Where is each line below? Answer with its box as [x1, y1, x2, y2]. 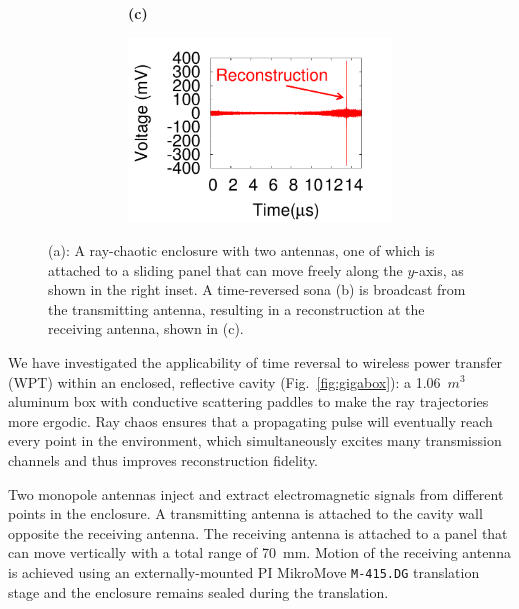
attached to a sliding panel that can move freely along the [48, 259, 403, 280]
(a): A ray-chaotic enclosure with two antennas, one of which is [48, 239, 435, 260]
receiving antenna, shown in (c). [48, 318, 244, 339]
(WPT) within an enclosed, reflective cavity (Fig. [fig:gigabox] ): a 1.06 [8, 371, 441, 392]
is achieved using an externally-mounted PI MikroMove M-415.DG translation [8, 561, 480, 582]
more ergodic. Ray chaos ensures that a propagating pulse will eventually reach [8, 410, 493, 431]
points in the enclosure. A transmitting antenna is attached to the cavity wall [8, 503, 483, 524]
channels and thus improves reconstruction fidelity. [8, 449, 319, 470]
